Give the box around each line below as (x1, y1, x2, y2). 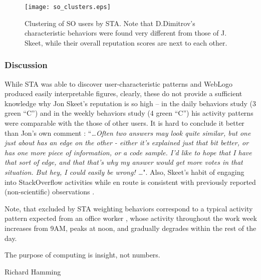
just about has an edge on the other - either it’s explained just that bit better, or (5, 137, 249, 148)
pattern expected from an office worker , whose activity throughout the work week (5, 213, 257, 223)
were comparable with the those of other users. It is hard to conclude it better (5, 118, 244, 128)
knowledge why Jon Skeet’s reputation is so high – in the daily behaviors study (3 (5, 98, 256, 108)
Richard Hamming (5, 266, 61, 276)
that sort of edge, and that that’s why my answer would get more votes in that (5, 157, 243, 167)
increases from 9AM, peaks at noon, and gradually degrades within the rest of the (5, 222, 256, 233)
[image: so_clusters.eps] (25, 4, 111, 11)
